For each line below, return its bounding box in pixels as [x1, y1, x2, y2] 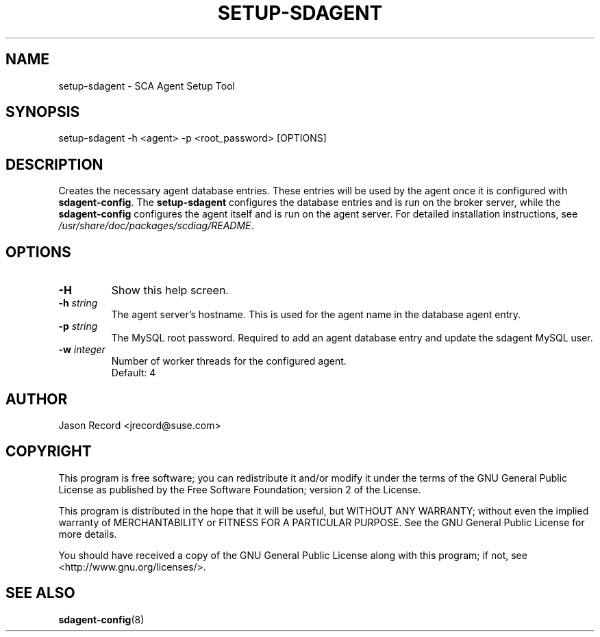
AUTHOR [5, 390, 68, 408]
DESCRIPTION [5, 155, 103, 173]
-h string [58, 297, 98, 309]
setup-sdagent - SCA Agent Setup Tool [58, 79, 235, 92]
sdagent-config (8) [58, 613, 145, 625]
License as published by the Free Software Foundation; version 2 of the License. [58, 483, 421, 495]
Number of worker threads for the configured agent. [111, 355, 347, 367]
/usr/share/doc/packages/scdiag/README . [58, 220, 254, 232]
